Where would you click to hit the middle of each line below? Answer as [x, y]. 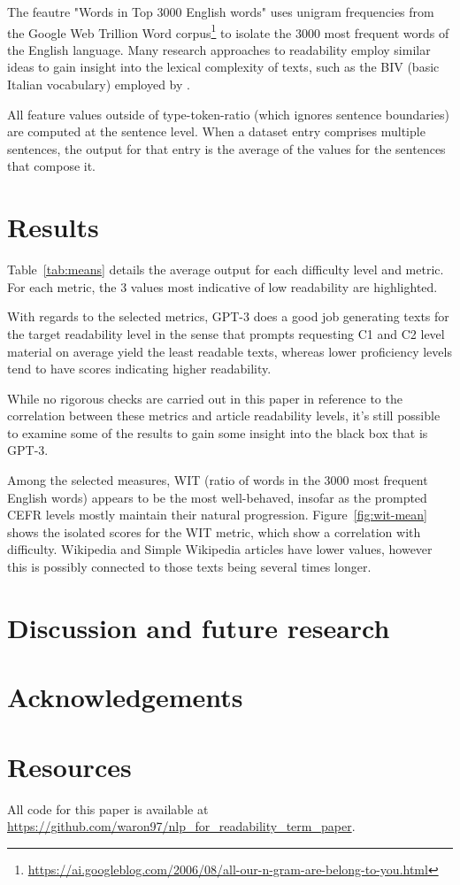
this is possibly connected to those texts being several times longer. [189, 567]
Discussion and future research [199, 627]
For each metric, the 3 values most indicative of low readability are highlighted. [222, 286]
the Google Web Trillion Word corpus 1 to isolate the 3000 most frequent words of [228, 31]
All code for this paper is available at [108, 808]
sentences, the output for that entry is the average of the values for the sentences [226, 148]
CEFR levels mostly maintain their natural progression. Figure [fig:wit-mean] [217, 515]
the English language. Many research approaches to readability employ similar [219, 49]
